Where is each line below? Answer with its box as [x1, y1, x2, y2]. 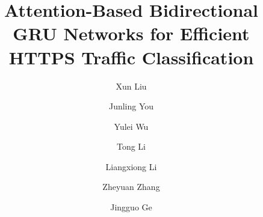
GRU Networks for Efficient [13, 21, 250, 46]
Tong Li [116, 140, 146, 153]
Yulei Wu [114, 120, 149, 132]
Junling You [108, 100, 154, 112]
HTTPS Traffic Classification [8, 44, 254, 69]
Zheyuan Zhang [102, 180, 160, 193]
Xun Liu [116, 79, 147, 92]
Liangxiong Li [105, 160, 157, 173]
